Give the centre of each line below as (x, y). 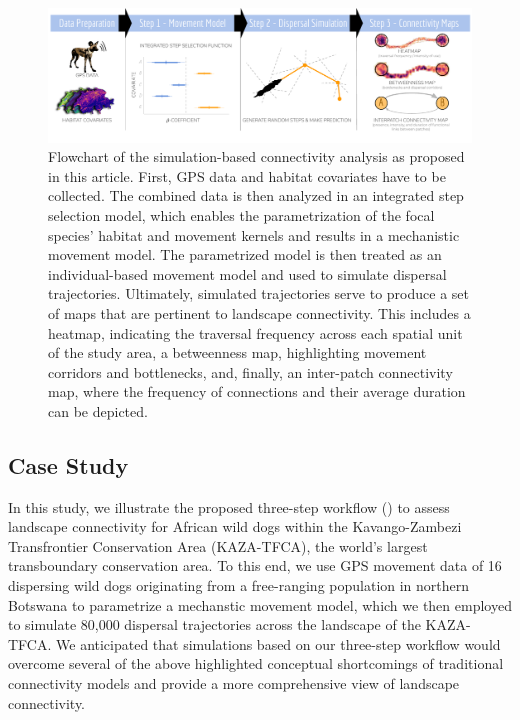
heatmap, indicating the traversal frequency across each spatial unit (255, 332)
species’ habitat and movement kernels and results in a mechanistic (254, 234)
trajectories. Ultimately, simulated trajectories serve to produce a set (258, 293)
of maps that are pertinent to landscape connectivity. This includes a (259, 312)
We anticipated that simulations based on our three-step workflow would (278, 643)
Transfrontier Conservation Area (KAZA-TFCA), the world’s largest (218, 545)
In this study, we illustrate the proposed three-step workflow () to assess (229, 506)
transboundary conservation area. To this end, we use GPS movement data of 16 (255, 565)
